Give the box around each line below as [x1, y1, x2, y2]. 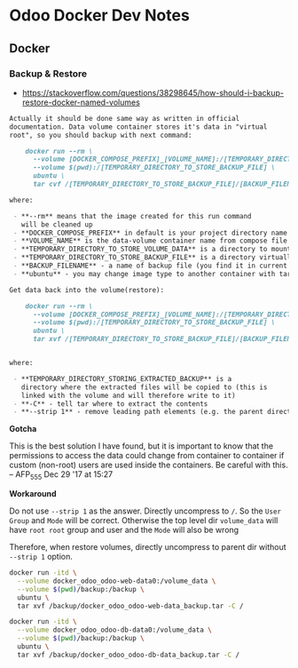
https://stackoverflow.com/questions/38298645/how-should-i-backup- [21, 87, 284, 98]
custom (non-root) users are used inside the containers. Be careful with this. [9, 459, 288, 471]
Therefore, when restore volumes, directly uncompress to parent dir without [9, 542, 286, 553]
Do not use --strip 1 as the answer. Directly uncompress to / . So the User [9, 505, 282, 516]
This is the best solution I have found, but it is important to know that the [9, 441, 273, 451]
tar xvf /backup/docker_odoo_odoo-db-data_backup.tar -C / [17, 650, 240, 659]
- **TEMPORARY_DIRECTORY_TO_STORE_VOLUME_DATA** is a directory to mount [12, 245, 292, 254]
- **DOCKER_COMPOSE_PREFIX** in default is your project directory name [12, 228, 288, 237]
